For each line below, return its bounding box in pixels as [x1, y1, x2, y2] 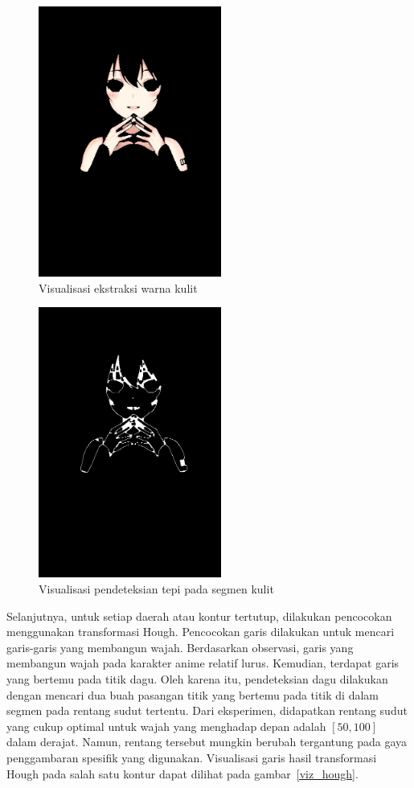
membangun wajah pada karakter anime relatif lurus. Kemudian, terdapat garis [6, 655, 400, 671]
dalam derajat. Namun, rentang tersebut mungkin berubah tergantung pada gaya [6, 733, 408, 750]
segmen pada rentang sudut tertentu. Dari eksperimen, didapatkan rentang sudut [6, 702, 408, 719]
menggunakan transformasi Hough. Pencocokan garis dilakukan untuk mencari [6, 623, 395, 640]
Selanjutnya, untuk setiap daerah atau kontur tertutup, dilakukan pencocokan [6, 607, 392, 624]
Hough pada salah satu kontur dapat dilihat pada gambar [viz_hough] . [6, 765, 359, 782]
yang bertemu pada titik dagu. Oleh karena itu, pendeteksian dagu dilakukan [6, 671, 388, 687]
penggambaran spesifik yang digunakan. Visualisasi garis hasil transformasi [6, 749, 377, 765]
